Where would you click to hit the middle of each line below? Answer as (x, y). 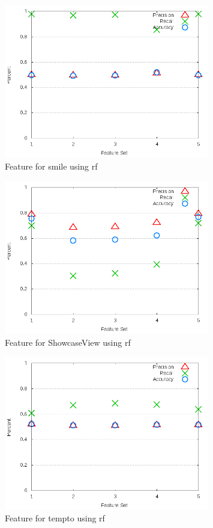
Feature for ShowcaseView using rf (68, 342)
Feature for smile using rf (51, 166)
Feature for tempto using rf (55, 518)
